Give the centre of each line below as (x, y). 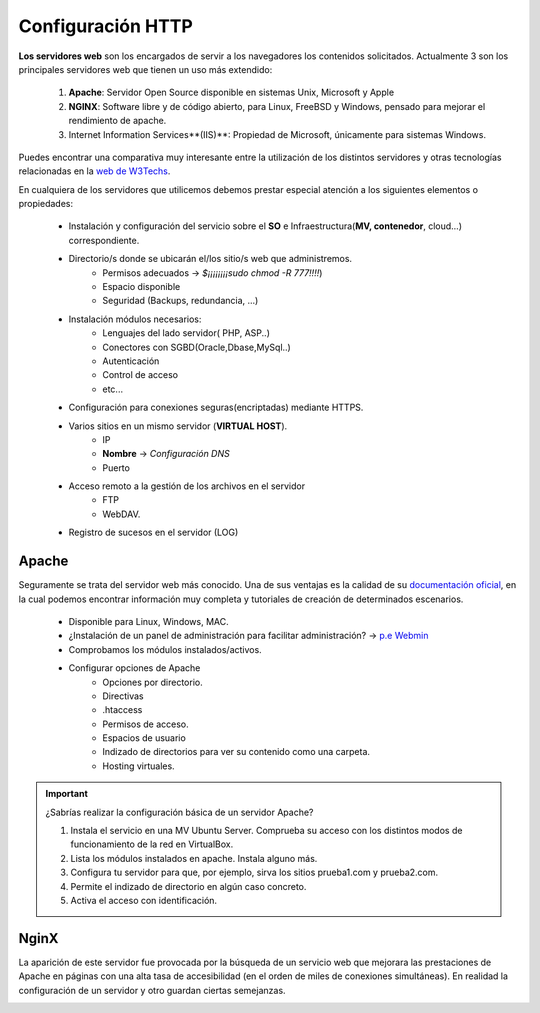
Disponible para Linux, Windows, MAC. (148, 621)
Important (67, 794)
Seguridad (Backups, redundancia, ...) (180, 301)
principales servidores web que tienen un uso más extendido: (145, 69)
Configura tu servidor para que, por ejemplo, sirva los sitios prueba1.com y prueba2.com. (254, 872)
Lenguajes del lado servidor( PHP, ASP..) (186, 333)
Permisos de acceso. (145, 724)
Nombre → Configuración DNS (166, 454)
